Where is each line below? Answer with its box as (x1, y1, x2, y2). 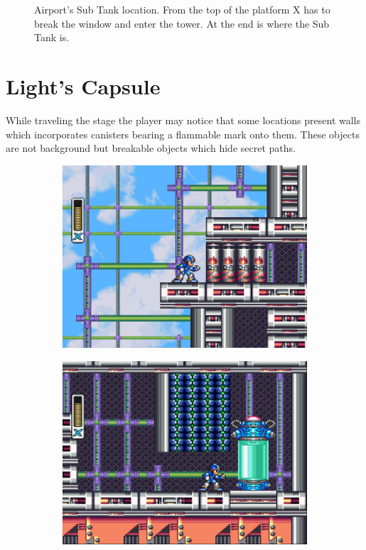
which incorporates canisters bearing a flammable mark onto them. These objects (6, 126, 360, 141)
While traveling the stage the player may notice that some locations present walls (6, 112, 360, 127)
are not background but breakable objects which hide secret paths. (6, 141, 296, 155)
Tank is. (34, 30, 70, 45)
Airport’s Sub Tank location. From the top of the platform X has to (34, 2, 330, 16)
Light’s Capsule (6, 71, 161, 100)
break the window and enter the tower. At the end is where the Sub (34, 16, 330, 31)
